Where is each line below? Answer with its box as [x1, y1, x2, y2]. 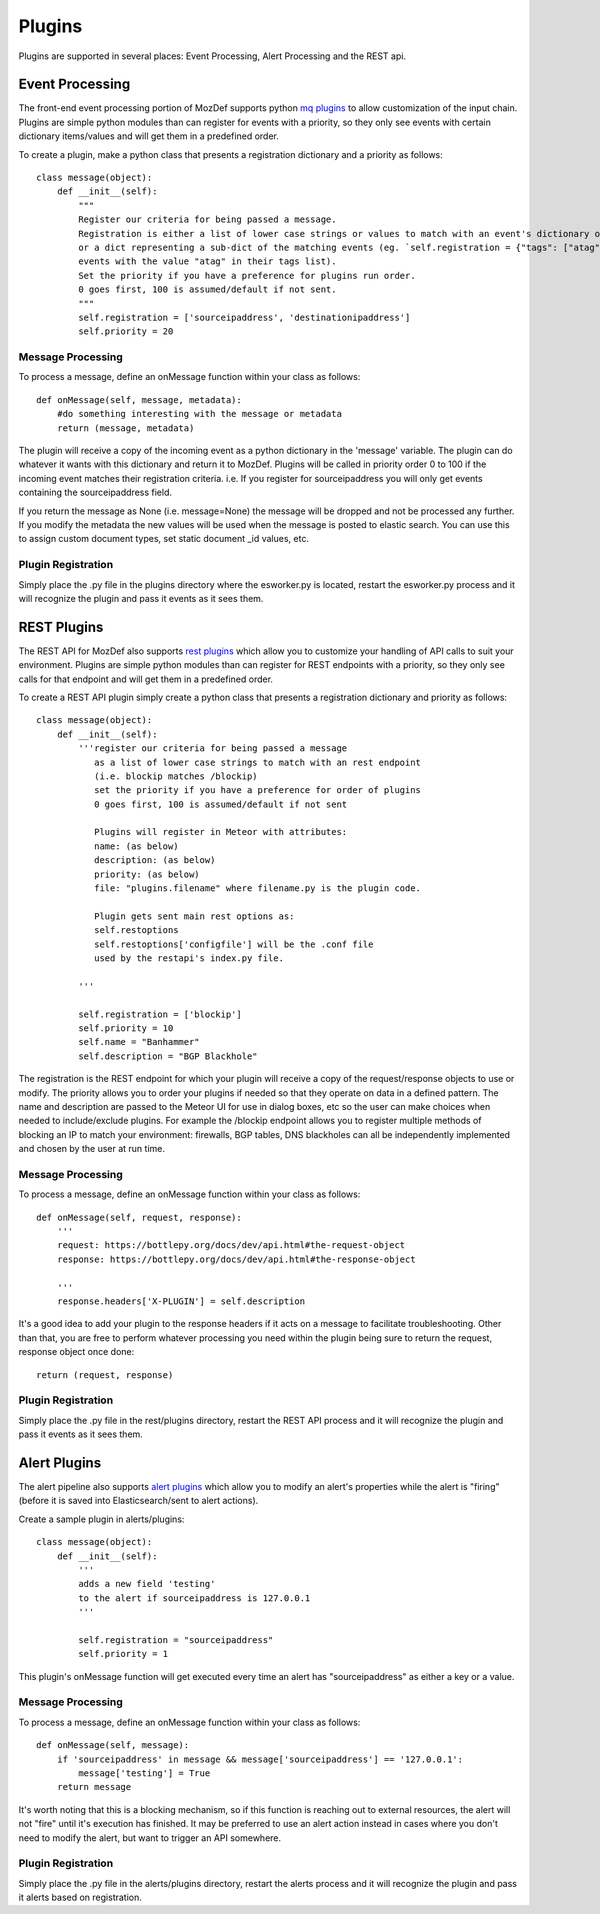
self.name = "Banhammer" [78, 1036, 200, 1048]
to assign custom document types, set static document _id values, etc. [18, 533, 310, 545]
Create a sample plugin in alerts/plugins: [18, 1513, 185, 1525]
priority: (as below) [93, 868, 200, 880]
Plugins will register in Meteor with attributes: [93, 826, 348, 838]
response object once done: [18, 1346, 135, 1358]
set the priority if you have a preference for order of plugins [93, 785, 422, 796]
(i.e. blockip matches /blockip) [93, 770, 259, 782]
